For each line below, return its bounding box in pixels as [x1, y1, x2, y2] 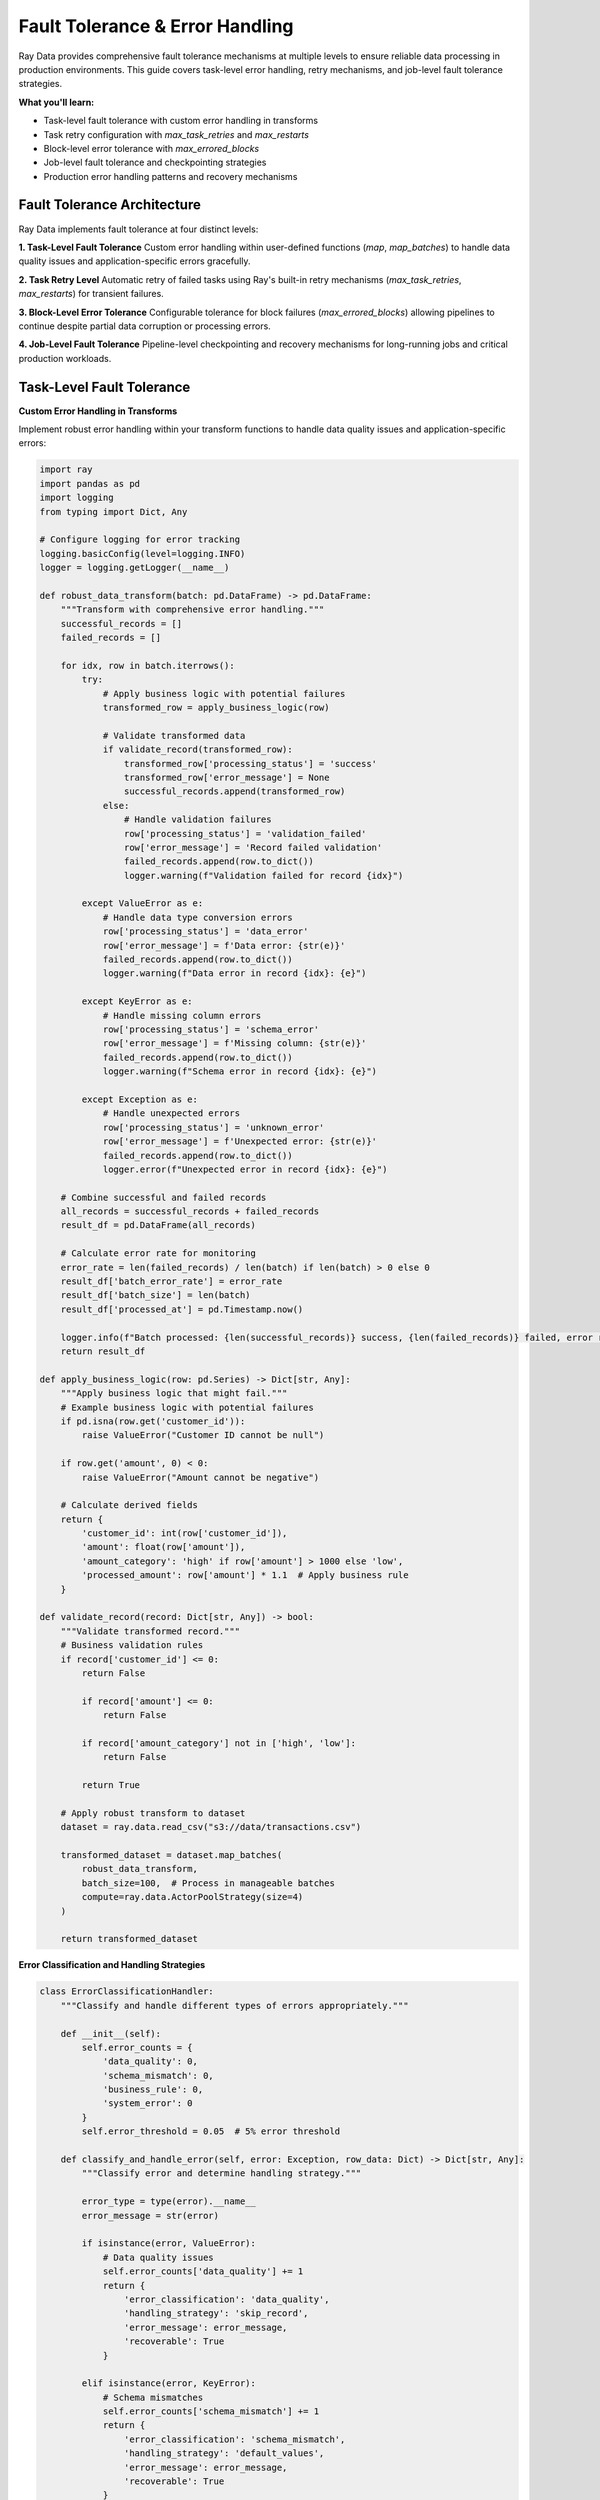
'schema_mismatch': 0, [102, 2070, 214, 2081]
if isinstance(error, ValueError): [81, 2238, 257, 2249]
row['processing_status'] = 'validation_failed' [123, 828, 367, 839]
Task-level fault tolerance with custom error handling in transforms [43, 115, 319, 127]
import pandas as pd [39, 478, 140, 489]
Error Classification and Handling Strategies [18, 1959, 206, 1971]
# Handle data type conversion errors [102, 911, 294, 923]
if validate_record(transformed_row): [102, 744, 294, 755]
